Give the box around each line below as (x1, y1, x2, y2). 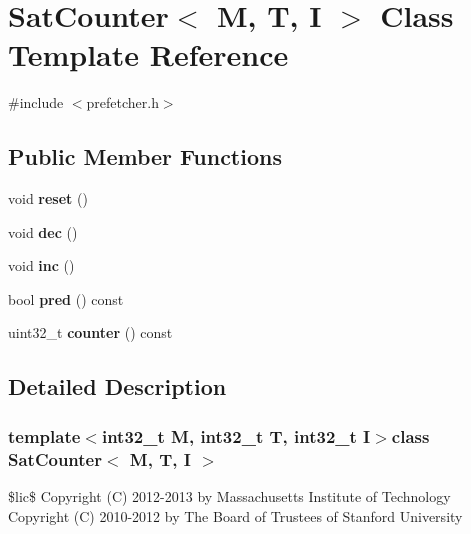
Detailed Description (8, 371, 227, 402)
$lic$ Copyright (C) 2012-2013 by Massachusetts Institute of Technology (8, 486, 451, 506)
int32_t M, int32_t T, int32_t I (101, 423, 371, 448)
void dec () (8, 221, 78, 242)
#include (8, 92, 64, 113)
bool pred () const (8, 288, 124, 309)
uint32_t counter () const (8, 322, 173, 343)
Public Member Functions (8, 141, 282, 172)
